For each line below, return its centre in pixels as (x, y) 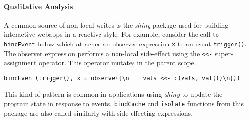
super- (224, 53)
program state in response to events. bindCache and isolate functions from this (124, 103)
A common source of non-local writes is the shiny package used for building (116, 24)
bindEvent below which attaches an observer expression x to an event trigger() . (125, 43)
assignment (20, 63)
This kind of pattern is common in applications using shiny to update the (113, 94)
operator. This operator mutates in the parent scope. (117, 63)
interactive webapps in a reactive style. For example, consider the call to (111, 34)
